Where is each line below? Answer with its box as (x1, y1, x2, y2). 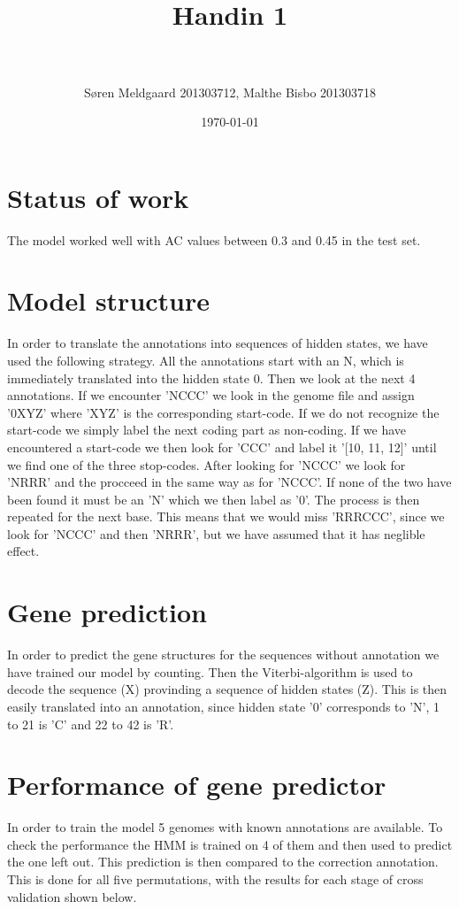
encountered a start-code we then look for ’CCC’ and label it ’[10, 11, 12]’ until (7, 437, 437, 456)
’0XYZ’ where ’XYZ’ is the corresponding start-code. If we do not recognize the (7, 403, 440, 421)
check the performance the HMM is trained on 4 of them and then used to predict (7, 835, 453, 853)
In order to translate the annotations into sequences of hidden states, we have (7, 334, 428, 352)
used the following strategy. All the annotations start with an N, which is (7, 351, 404, 369)
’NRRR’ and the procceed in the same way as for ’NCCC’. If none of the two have (7, 473, 452, 491)
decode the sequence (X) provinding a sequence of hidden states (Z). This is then (7, 680, 448, 698)
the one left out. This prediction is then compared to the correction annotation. (7, 852, 439, 871)
